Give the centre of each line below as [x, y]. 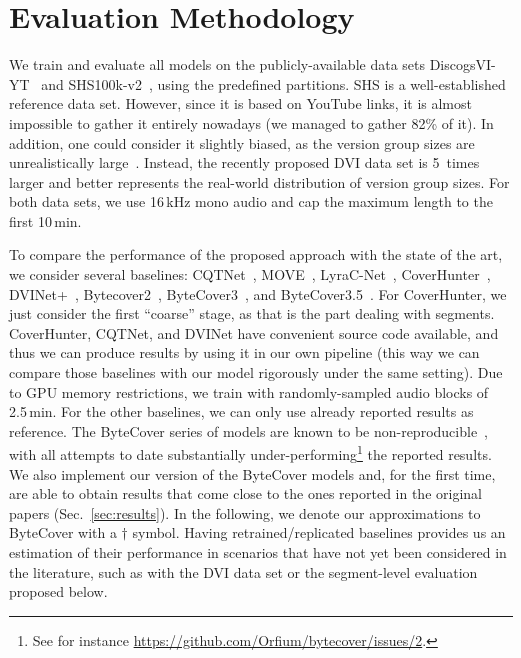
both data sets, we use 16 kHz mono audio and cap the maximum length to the [251, 201]
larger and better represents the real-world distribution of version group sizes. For [259, 181]
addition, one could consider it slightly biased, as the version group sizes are [242, 142]
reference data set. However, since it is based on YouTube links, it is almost [240, 103]
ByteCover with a [63, 532]
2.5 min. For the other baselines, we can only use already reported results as [241, 411]
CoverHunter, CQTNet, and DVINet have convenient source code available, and [254, 332]
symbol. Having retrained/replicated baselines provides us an [319, 532]
